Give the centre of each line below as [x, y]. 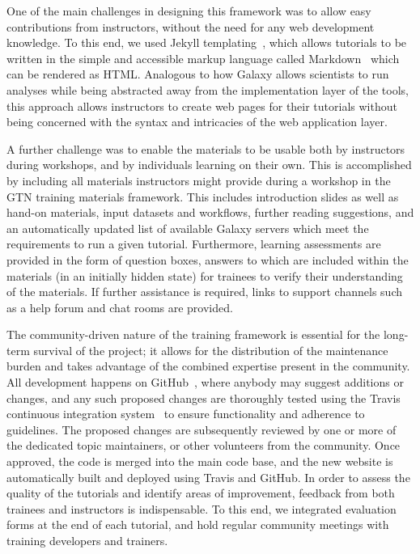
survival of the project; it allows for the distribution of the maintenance [211, 350]
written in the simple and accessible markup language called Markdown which [203, 58]
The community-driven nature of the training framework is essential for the [193, 334]
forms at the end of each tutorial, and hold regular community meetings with [198, 524]
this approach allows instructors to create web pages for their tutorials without [202, 106]
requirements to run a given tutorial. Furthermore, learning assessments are [194, 244]
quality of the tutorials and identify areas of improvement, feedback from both [201, 493]
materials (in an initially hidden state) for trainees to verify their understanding [205, 275]
